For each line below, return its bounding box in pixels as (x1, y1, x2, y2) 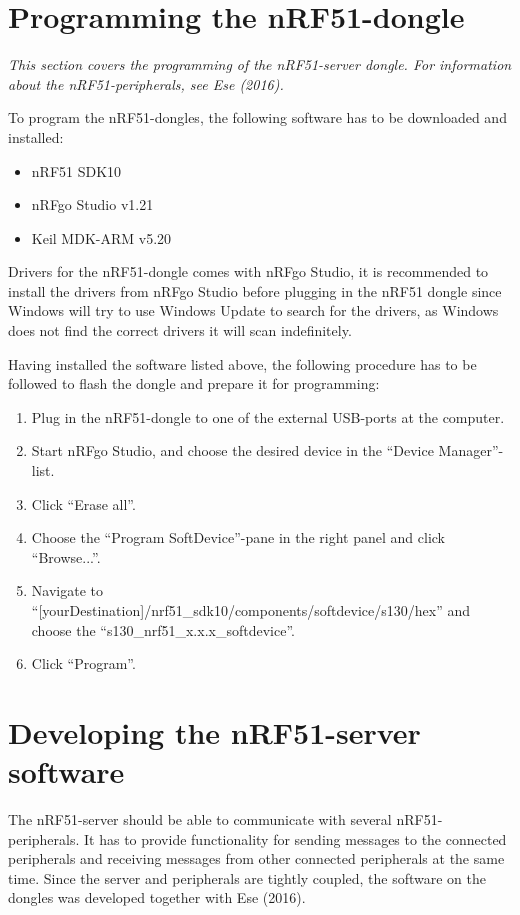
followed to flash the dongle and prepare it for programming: (8, 373, 380, 394)
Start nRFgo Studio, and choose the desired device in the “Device (31, 440, 434, 461)
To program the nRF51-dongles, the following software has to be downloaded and (8, 107, 507, 128)
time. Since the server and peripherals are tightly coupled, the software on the (8, 867, 487, 888)
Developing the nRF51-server (8, 711, 421, 752)
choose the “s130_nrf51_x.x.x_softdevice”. (31, 619, 295, 640)
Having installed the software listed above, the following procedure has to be (8, 353, 477, 374)
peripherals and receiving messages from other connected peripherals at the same (8, 848, 505, 869)
